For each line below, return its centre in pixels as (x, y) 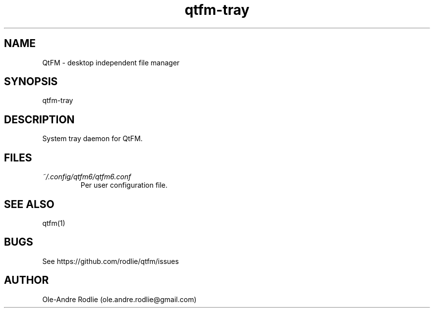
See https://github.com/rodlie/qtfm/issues (110, 261)
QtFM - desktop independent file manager (111, 62)
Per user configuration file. (124, 185)
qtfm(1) (54, 223)
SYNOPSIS (31, 82)
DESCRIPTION (39, 119)
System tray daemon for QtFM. (92, 139)
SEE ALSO (29, 204)
